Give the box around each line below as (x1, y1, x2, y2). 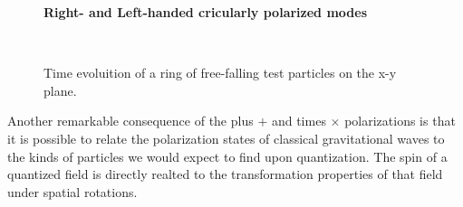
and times (271, 111, 326, 130)
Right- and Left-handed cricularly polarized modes (43, 3, 367, 21)
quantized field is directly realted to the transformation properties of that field (7, 165, 443, 183)
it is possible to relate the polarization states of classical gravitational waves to (7, 128, 445, 147)
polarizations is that (344, 111, 456, 130)
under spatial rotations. (7, 182, 138, 201)
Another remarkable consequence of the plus (7, 111, 254, 130)
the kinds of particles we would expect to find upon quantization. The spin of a (7, 146, 448, 165)
